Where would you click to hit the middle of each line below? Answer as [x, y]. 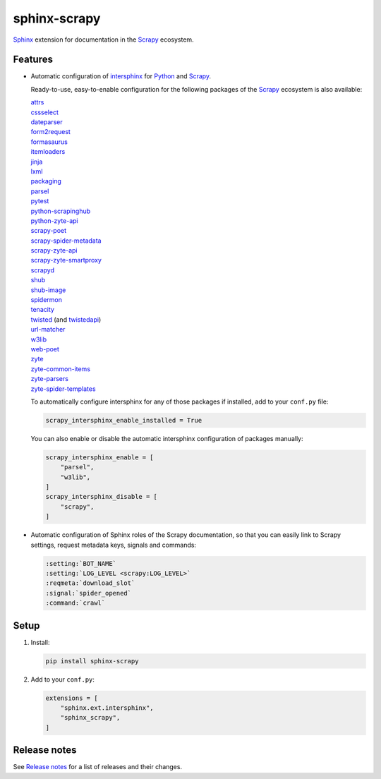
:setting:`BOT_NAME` [81, 563]
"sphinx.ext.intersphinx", [107, 708]
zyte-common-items [61, 369]
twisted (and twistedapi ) [66, 319]
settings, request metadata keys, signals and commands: [114, 545]
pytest [40, 201]
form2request [50, 132]
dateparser [47, 122]
